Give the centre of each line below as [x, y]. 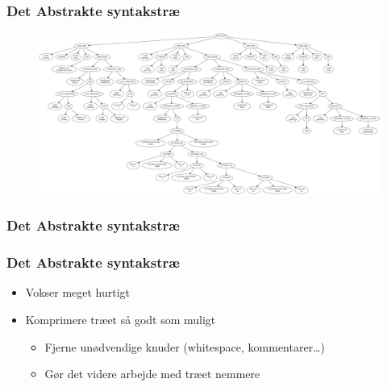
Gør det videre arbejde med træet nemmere [152, 374]
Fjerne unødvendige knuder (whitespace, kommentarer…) [185, 346]
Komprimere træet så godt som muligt [121, 320]
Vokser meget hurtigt [78, 292]
